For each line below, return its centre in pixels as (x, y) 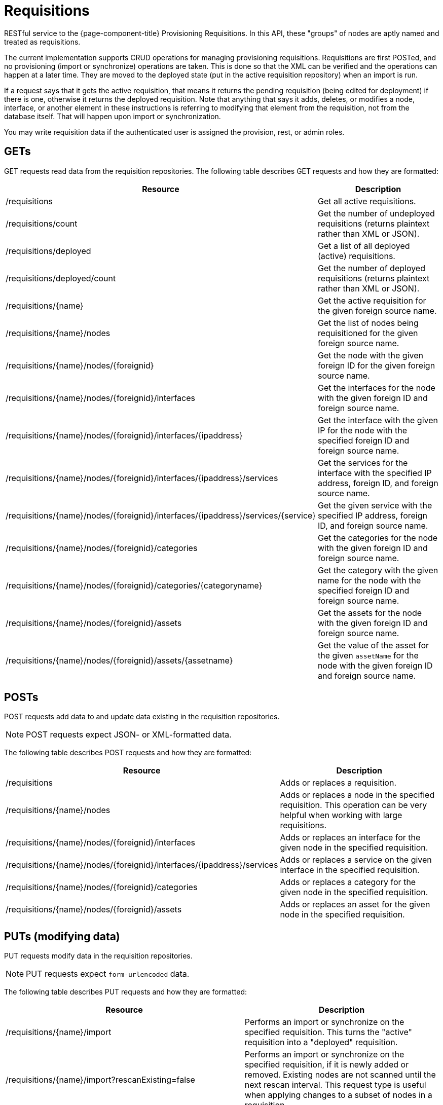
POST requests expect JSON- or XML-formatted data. (129, 735)
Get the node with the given (371, 355)
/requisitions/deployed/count (61, 278)
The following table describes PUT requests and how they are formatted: (125, 992)
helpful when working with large (341, 815)
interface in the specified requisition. (350, 870)
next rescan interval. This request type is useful (335, 1085)
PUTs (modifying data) (62, 936)
